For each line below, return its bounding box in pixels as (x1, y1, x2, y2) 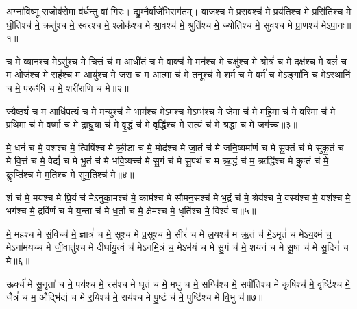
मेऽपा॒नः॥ (321, 17, 352, 32)
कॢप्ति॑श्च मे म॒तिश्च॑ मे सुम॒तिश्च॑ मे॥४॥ (6, 166, 134, 181)
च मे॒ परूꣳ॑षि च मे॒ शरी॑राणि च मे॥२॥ (6, 80, 129, 95)
